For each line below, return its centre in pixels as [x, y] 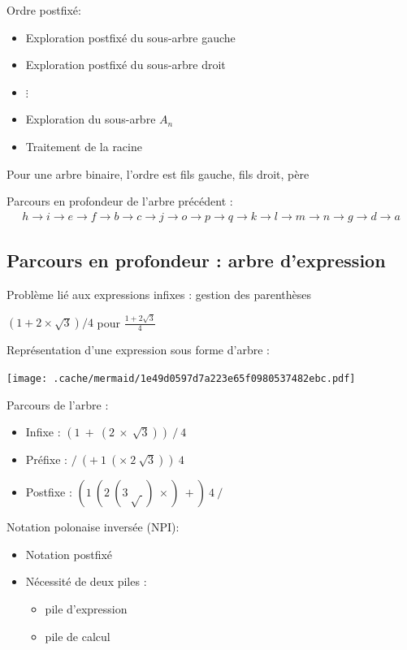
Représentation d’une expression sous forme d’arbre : [138, 350]
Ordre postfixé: [44, 10]
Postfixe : [49, 492]
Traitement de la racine [84, 146]
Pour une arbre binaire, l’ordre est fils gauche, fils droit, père [158, 173]
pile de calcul [78, 636]
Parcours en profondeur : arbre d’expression [196, 260]
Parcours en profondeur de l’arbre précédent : [120, 201]
